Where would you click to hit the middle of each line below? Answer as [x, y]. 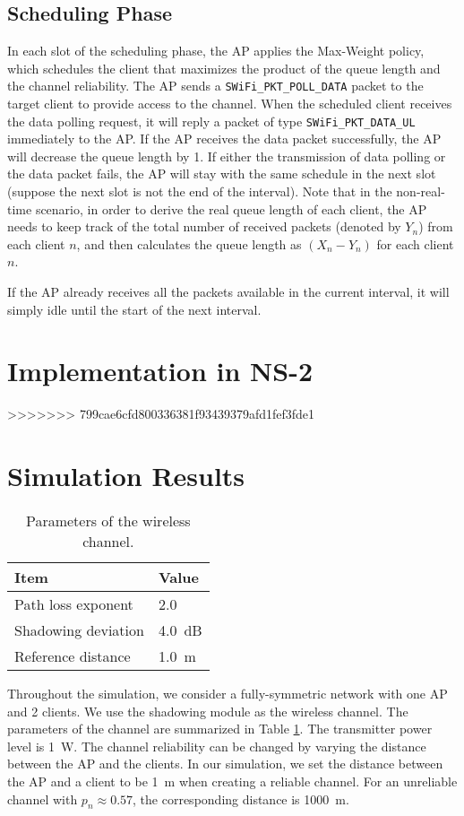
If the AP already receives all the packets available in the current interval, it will [228, 292]
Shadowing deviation [79, 630]
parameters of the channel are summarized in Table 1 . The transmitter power [220, 729]
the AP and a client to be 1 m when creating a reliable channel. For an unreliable [232, 781]
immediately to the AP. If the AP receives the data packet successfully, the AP [224, 139]
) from [436, 226]
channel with [43, 799]
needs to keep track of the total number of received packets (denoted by [204, 226]
